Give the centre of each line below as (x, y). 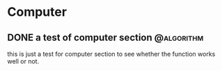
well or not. (23, 61)
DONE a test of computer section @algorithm (105, 38)
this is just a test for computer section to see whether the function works (111, 54)
